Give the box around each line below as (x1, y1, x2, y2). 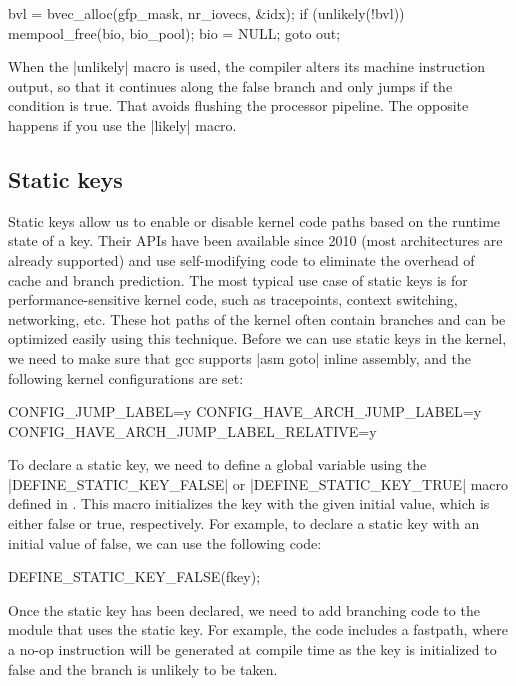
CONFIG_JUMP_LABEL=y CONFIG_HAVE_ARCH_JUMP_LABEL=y (8, 401, 482, 422)
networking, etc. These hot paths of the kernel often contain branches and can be (8, 308, 506, 329)
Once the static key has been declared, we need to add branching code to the (8, 599, 480, 620)
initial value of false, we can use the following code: (8, 532, 322, 553)
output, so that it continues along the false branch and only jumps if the (8, 75, 453, 96)
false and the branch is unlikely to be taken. (8, 658, 278, 679)
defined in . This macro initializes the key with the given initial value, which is (8, 493, 490, 514)
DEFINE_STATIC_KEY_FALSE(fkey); (8, 566, 261, 587)
